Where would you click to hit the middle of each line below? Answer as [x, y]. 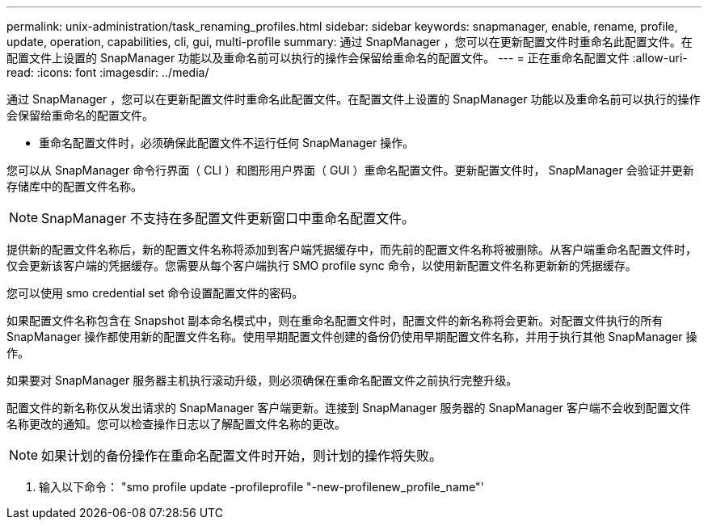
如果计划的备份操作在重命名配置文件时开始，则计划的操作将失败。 [242, 456]
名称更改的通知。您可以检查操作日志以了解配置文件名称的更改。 [176, 424]
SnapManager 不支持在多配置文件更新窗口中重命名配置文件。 [228, 218]
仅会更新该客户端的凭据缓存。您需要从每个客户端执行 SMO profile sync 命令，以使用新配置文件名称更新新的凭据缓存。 [322, 265]
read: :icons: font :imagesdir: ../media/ [108, 72]
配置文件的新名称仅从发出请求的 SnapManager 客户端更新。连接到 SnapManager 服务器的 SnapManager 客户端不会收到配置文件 [349, 408]
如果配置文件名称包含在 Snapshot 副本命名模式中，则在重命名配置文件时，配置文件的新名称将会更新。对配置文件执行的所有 [335, 320]
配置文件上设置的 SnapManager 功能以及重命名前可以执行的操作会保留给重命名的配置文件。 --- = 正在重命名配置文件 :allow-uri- [347, 58]
